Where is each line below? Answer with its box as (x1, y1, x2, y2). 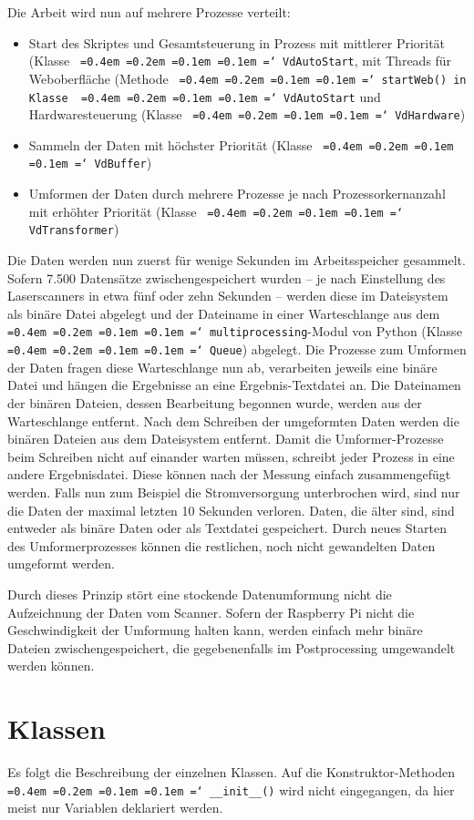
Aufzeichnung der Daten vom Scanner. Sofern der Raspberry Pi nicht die (7, 602, 415, 621)
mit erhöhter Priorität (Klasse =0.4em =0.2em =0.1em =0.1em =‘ (28, 201, 404, 220)
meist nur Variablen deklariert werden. (7, 798, 223, 817)
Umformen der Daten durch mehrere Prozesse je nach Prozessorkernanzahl (28, 184, 446, 203)
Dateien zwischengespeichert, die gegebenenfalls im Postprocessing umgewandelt (7, 638, 456, 657)
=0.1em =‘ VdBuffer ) (28, 153, 152, 172)
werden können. (7, 656, 95, 675)
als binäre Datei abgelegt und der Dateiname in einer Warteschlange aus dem (7, 303, 440, 323)
